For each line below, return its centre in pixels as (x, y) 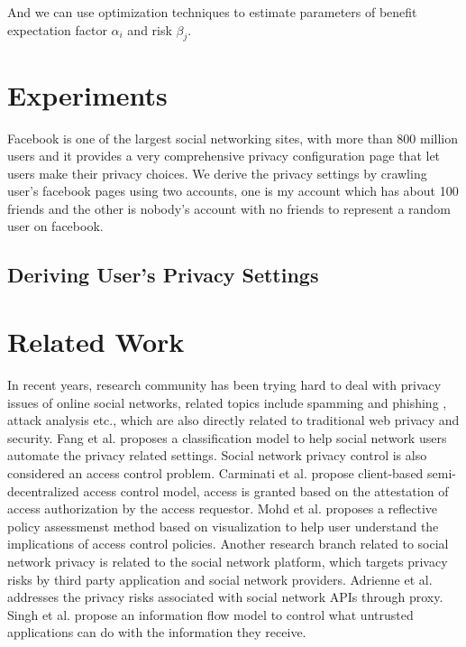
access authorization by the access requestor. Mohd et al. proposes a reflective (223, 508)
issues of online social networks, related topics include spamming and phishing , (227, 402)
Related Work (96, 342)
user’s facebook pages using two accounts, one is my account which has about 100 (233, 191)
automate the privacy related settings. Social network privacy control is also (217, 455)
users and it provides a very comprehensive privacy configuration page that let (224, 156)
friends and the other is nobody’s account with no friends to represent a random (229, 208)
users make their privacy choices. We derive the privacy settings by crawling (217, 173)
